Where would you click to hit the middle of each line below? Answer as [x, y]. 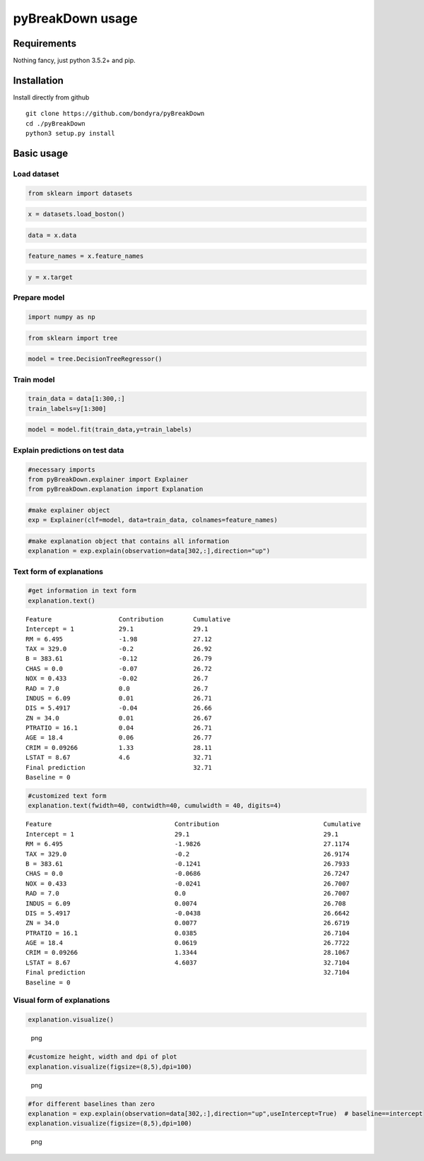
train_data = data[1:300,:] [76, 399]
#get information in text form [82, 591]
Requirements [45, 43]
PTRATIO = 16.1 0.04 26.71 [119, 728]
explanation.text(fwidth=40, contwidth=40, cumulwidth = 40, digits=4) [155, 806]
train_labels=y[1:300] [67, 409]
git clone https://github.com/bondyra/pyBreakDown [115, 114]
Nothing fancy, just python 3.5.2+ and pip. [74, 61]
